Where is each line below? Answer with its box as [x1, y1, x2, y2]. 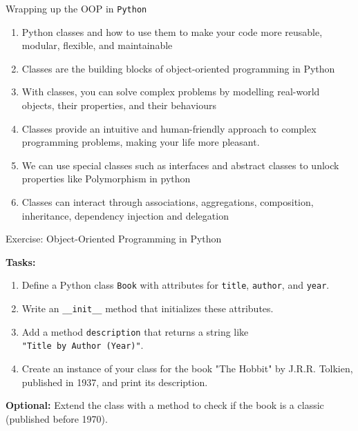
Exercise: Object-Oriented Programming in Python [6, 231, 222, 246]
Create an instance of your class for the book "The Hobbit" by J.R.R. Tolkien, [21, 361, 353, 375]
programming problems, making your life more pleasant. [21, 135, 260, 149]
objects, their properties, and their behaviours [21, 98, 217, 113]
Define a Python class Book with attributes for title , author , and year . [21, 278, 330, 292]
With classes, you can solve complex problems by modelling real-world [21, 84, 320, 99]
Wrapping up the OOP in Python [6, 1, 147, 15]
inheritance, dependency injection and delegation [21, 208, 229, 222]
